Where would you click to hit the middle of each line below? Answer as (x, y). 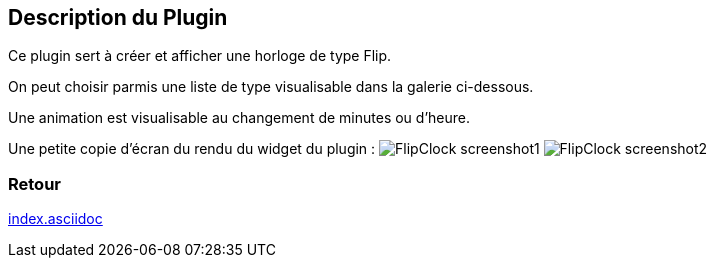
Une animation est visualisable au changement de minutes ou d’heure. (239, 118)
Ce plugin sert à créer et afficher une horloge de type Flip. (200, 56)
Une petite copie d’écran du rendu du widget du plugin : (192, 149)
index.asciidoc (55, 219)
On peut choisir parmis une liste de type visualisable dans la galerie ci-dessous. (271, 87)
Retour (34, 183)
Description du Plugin (118, 17)
